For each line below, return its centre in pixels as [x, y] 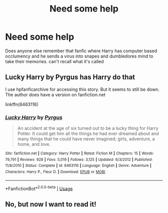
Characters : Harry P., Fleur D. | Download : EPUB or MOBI [55, 172]
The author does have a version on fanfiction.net [55, 94]
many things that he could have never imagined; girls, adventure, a [86, 139]
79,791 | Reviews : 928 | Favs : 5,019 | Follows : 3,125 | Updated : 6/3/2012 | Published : [79, 159]
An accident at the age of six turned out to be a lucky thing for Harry [88, 128]
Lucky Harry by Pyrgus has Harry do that [70, 77]
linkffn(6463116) [22, 104]
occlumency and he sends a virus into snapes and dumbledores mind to [79, 56]
